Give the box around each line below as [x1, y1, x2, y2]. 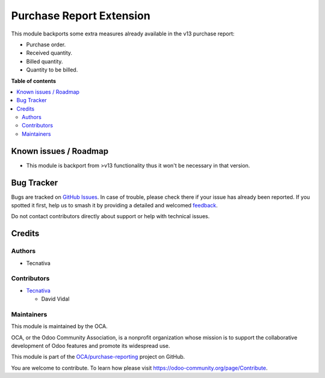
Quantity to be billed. [26, 66, 78, 73]
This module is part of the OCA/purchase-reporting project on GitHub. [11, 353, 185, 361]
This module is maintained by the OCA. [11, 323, 108, 330]
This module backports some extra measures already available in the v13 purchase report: [11, 30, 235, 37]
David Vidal [41, 295, 70, 303]
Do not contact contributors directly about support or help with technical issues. [11, 213, 210, 220]
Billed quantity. [26, 58, 63, 65]
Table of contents [11, 77, 57, 84]
